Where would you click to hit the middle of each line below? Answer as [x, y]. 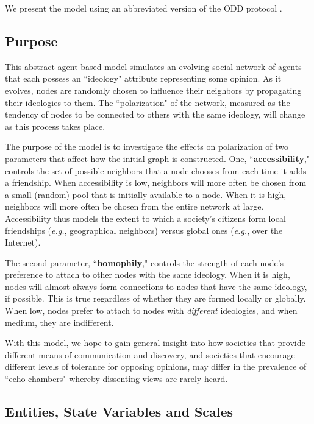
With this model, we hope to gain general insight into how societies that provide [155, 343]
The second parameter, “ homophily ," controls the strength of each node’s [145, 262]
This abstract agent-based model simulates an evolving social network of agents [153, 66]
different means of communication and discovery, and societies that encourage [150, 354]
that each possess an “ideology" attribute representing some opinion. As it [143, 78]
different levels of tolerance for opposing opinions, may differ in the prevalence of [156, 366]
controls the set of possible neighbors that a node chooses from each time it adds [156, 170]
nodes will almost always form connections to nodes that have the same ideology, [156, 286]
